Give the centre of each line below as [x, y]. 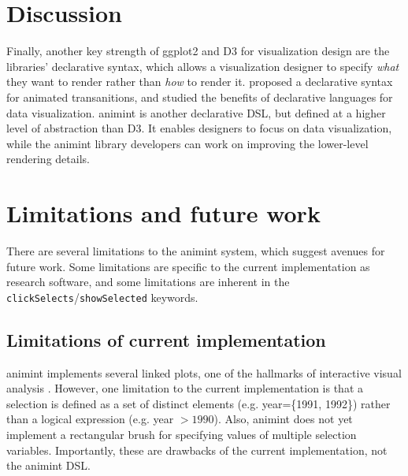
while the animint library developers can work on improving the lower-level [187, 143]
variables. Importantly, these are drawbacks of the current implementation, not [197, 450]
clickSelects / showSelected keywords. [102, 297]
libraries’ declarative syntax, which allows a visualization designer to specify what [203, 66]
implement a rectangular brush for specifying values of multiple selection [182, 435]
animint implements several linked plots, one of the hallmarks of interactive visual [204, 372]
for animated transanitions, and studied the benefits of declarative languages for [200, 97]
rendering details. [48, 159]
